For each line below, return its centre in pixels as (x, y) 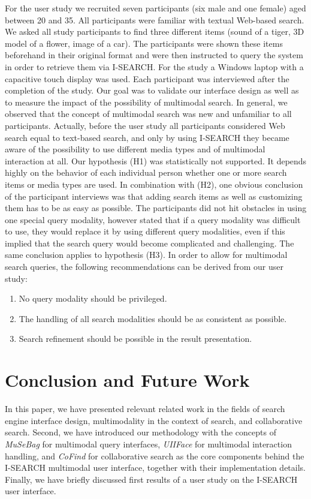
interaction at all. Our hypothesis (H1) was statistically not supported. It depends (156, 160)
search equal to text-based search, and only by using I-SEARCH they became (147, 137)
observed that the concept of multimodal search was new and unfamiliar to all (148, 114)
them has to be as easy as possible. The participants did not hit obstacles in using (156, 208)
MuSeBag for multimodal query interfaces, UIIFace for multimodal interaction (148, 444)
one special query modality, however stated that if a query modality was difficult (153, 219)
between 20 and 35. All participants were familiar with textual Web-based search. (155, 19)
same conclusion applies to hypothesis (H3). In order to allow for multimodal (146, 255)
